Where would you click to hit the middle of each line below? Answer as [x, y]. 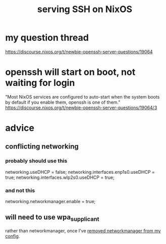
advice [20, 128]
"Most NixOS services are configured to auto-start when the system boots [82, 96]
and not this [20, 190]
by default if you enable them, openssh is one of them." [63, 102]
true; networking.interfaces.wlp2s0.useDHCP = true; [60, 177]
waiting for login [40, 83]
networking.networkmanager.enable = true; [50, 202]
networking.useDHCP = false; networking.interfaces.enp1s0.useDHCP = [80, 172]
